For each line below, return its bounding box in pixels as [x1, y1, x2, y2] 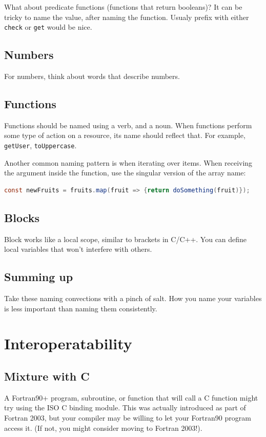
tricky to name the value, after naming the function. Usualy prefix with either [4, 11, 249, 22]
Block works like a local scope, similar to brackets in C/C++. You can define [4, 233, 247, 244]
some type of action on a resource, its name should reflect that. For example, [4, 130, 245, 141]
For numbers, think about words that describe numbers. [4, 71, 180, 82]
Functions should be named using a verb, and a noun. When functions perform [4, 120, 252, 130]
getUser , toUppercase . [4, 140, 77, 151]
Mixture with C [4, 368, 90, 384]
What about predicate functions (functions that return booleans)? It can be [4, 2, 242, 12]
